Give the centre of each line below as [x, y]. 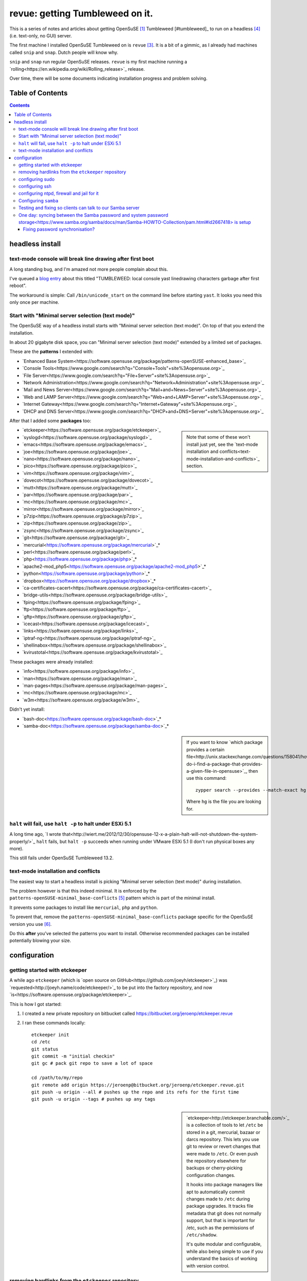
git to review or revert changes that [223, 1146]
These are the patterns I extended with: [51, 352]
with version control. [208, 1266]
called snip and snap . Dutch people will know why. [64, 52]
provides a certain [205, 749]
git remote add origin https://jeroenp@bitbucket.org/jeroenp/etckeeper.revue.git [138, 1085]
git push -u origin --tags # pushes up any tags [93, 1099]
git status [45, 1049]
